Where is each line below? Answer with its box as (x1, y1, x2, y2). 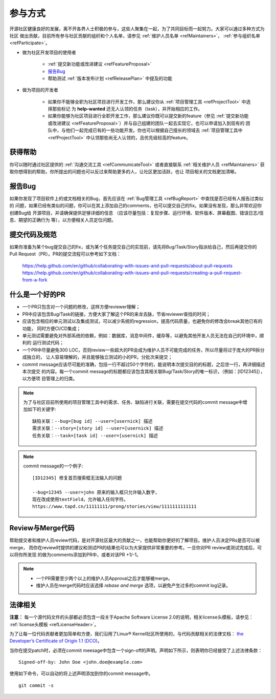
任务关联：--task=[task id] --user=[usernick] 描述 (32, 433, 158, 438)
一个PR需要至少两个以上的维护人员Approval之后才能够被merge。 (36, 575, 173, 581)
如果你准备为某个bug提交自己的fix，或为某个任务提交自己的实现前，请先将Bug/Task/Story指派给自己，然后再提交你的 (9, 243, 257, 250)
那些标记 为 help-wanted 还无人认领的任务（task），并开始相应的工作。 (52, 106, 203, 112)
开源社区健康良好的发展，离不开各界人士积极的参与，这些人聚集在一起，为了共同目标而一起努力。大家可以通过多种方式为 (9, 26, 265, 32)
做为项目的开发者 (22, 87, 58, 93)
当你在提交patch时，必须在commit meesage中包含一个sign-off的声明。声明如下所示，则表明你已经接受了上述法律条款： (9, 647, 263, 653)
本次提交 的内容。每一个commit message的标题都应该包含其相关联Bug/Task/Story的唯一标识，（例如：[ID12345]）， (22, 368, 265, 374)
